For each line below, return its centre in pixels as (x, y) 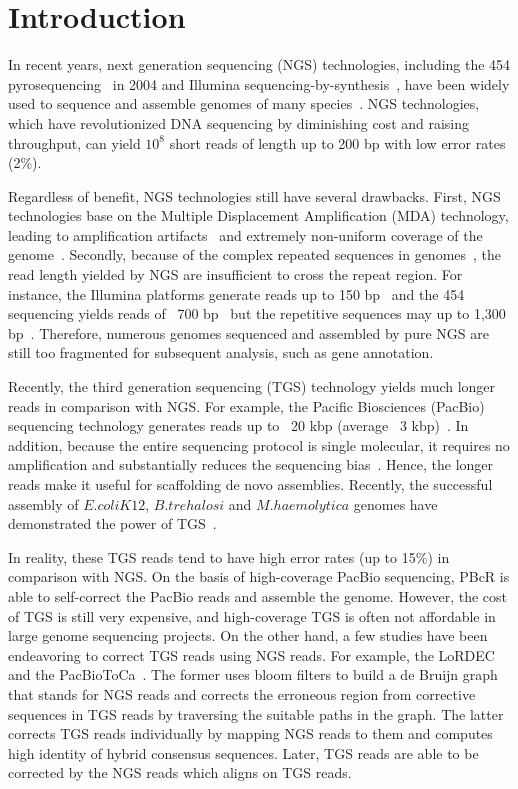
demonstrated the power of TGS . (112, 523)
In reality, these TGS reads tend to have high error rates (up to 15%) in (229, 556)
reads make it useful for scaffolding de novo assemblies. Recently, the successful (250, 484)
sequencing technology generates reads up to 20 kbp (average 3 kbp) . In (238, 425)
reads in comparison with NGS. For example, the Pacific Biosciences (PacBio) (246, 405)
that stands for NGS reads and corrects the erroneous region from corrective (242, 693)
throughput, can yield (74, 142)
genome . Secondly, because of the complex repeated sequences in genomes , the (255, 254)
